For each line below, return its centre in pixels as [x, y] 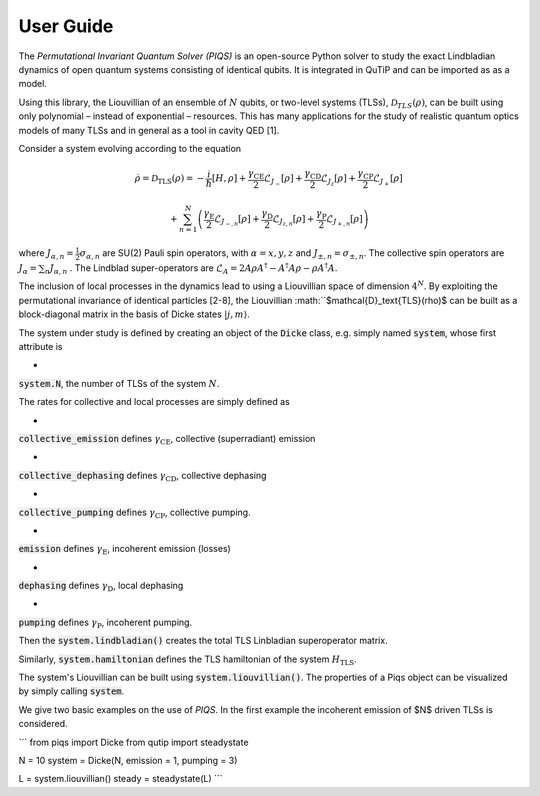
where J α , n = [46, 254]
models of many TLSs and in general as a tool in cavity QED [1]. [149, 130]
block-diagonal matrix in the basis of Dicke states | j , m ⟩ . [134, 314]
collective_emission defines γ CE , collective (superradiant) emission [167, 439]
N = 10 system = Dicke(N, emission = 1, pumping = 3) [128, 760]
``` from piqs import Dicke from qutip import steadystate [133, 742]
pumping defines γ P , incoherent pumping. [105, 623]
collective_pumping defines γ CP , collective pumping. [134, 513]
